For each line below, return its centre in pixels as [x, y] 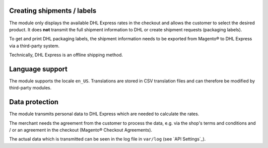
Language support [38, 69]
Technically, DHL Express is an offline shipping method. [66, 55]
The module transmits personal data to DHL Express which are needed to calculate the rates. [104, 114]
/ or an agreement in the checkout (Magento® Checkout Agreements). [81, 130]
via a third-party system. [34, 46]
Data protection [34, 102]
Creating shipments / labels [53, 11]
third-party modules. [30, 88]
